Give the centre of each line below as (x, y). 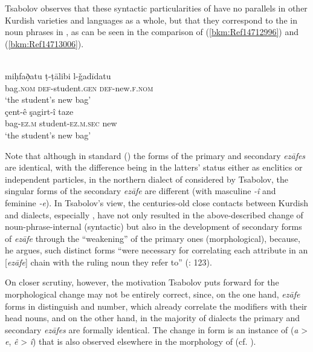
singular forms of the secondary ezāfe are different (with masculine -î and (140, 191)
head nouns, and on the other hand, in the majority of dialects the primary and (153, 318)
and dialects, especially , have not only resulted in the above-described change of (154, 214)
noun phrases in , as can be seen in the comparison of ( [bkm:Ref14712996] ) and (152, 32)
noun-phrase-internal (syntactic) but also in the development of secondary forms (153, 227)
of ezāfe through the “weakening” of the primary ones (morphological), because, (153, 238)
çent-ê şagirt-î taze (39, 111)
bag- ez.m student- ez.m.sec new (61, 123)
